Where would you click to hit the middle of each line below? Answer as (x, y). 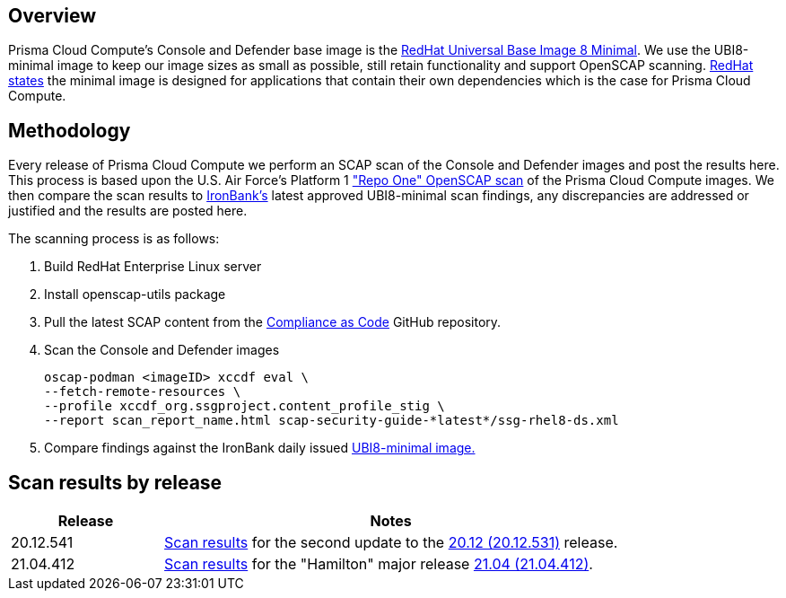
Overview (52, 16)
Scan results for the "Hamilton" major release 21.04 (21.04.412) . (379, 564)
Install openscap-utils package (135, 295)
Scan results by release (115, 482)
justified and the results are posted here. (128, 211)
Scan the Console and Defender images (162, 350)
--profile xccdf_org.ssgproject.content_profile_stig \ (245, 406)
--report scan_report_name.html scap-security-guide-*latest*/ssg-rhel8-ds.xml (332, 421)
